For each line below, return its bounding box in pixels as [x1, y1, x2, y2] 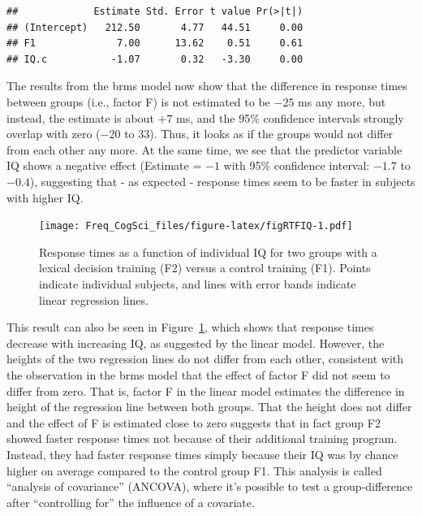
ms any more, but [298, 93, 386, 110]
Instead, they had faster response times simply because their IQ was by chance [6, 445, 398, 462]
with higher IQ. [6, 189, 84, 206]
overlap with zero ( [6, 125, 101, 142]
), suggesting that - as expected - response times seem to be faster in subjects [29, 172, 416, 189]
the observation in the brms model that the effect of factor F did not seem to [6, 366, 390, 383]
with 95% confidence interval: [223, 157, 370, 174]
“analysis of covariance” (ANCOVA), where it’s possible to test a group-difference [6, 478, 413, 495]
